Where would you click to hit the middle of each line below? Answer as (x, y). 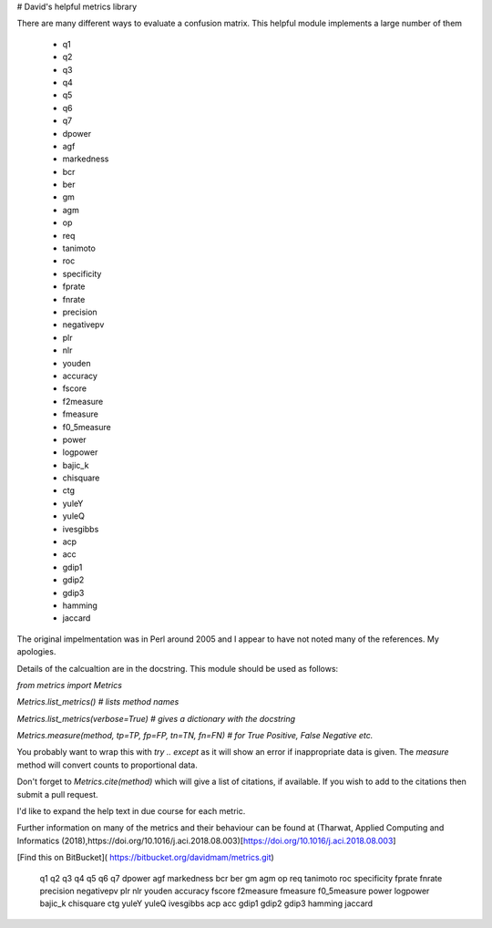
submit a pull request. (57, 794)
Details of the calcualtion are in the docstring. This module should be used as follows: (178, 668)
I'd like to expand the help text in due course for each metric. (131, 811)
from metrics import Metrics (70, 685)
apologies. (36, 652)
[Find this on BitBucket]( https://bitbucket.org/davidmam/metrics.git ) (146, 858)
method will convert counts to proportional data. (107, 765)
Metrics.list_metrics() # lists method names (98, 702)
